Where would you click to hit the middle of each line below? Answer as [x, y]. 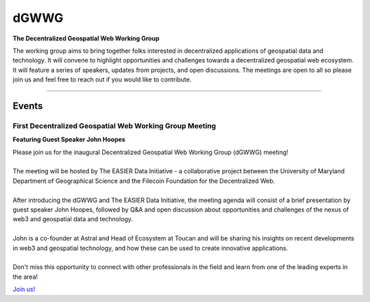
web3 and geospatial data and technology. [73, 219]
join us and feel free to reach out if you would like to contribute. [102, 79]
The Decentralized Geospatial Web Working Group [86, 38]
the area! [25, 277]
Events [28, 106]
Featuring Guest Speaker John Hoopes [69, 140]
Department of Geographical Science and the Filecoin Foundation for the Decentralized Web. [144, 181]
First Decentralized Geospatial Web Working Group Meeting [114, 125]
